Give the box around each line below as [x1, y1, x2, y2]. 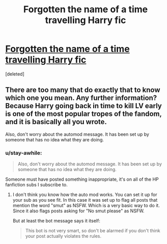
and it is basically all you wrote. [5, 117, 107, 126]
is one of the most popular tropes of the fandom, [5, 110, 162, 118]
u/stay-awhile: [5, 149, 42, 156]
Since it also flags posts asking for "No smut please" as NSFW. [12, 208, 145, 214]
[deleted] [5, 70, 24, 77]
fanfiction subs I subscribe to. [5, 182, 68, 188]
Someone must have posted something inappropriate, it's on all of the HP [5, 176, 159, 182]
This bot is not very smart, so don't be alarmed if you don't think [25, 228, 160, 234]
